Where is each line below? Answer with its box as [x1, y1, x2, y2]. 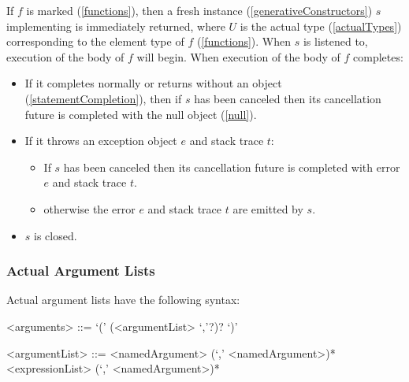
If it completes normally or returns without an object [24, 75, 282, 91]
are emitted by [232, 200, 303, 217]
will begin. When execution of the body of [136, 48, 340, 65]
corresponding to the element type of [6, 33, 184, 50]
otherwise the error [43, 200, 136, 217]
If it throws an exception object [24, 132, 177, 149]
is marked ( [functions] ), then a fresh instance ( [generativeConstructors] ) [26, 2, 373, 18]
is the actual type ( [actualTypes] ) [240, 17, 402, 34]
